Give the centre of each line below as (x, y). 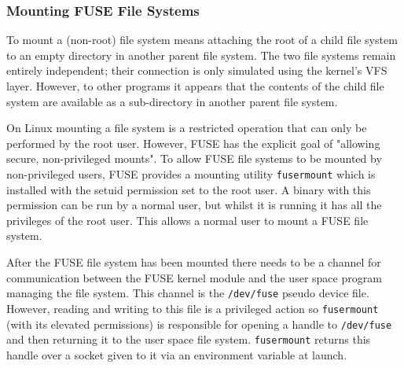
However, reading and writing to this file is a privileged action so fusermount (193, 308)
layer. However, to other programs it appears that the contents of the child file (195, 86)
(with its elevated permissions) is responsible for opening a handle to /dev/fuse (199, 324)
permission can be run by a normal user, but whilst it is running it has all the (194, 205)
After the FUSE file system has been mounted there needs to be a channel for (194, 262)
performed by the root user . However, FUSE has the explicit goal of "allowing (193, 143)
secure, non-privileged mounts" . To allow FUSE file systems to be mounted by (194, 158)
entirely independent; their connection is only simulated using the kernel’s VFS (197, 70)
